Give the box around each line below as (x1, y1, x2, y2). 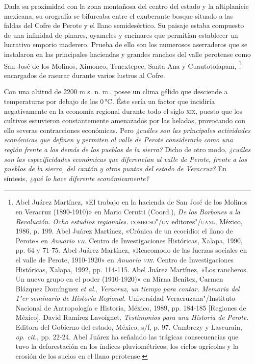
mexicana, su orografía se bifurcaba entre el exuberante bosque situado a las (4, 10, 233, 21)
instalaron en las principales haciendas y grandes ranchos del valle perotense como (4, 49, 251, 59)
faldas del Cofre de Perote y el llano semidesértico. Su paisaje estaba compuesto (4, 20, 244, 30)
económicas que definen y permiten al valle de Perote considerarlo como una (4, 134, 233, 145)
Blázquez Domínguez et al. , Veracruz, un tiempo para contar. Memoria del (15, 283, 240, 293)
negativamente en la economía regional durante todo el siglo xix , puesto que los (4, 105, 242, 116)
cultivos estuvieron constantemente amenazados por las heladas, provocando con (4, 115, 246, 126)
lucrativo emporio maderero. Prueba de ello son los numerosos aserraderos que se (4, 39, 248, 50)
